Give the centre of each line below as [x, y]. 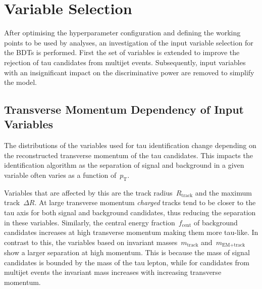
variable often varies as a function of [60, 175]
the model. [20, 82]
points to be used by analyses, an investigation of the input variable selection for [129, 42]
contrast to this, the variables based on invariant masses [91, 242]
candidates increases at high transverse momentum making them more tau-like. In [131, 232]
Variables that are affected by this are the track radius [88, 192]
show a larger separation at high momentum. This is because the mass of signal [127, 252]
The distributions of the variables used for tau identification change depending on [130, 145]
